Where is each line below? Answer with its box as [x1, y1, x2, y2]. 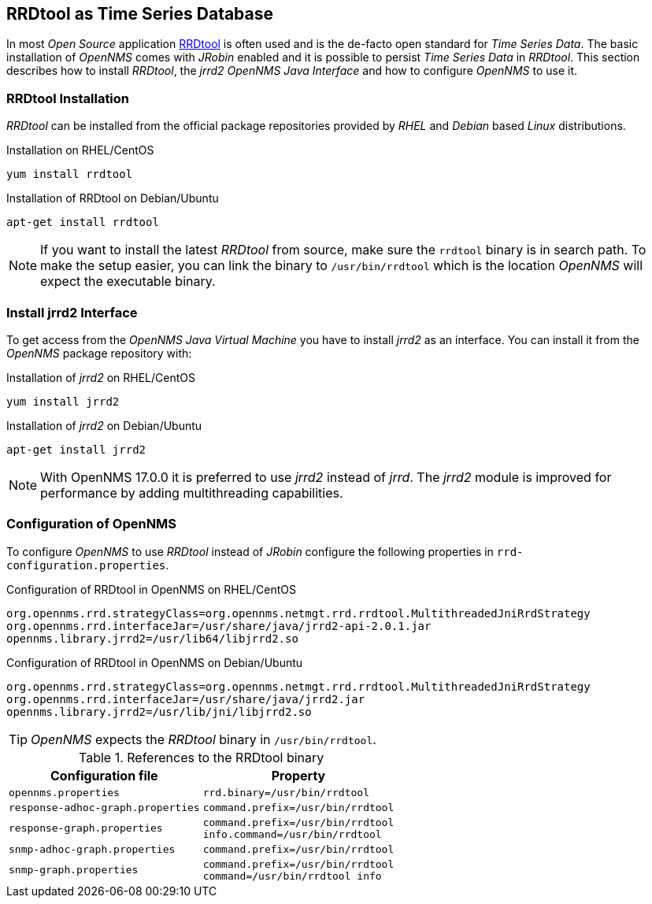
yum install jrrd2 [6, 395, 120, 408]
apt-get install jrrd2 [6, 443, 146, 456]
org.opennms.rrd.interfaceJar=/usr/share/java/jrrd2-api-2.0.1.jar [6, 619, 432, 632]
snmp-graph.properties [9, 864, 139, 876]
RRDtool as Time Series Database [6, 4, 274, 24]
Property [271, 767, 326, 784]
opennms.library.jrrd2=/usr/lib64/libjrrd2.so [6, 632, 298, 645]
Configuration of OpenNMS [6, 516, 177, 532]
